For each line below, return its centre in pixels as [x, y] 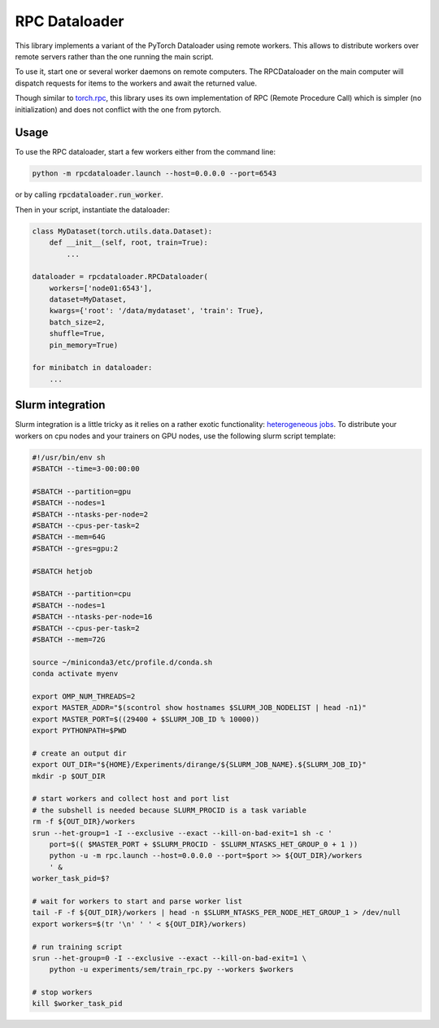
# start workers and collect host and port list [131, 799]
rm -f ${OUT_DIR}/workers [84, 822]
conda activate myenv [75, 674]
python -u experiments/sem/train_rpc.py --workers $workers [172, 969]
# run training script [77, 947]
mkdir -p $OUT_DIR [69, 776]
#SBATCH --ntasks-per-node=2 [90, 514]
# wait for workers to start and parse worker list [137, 901]
